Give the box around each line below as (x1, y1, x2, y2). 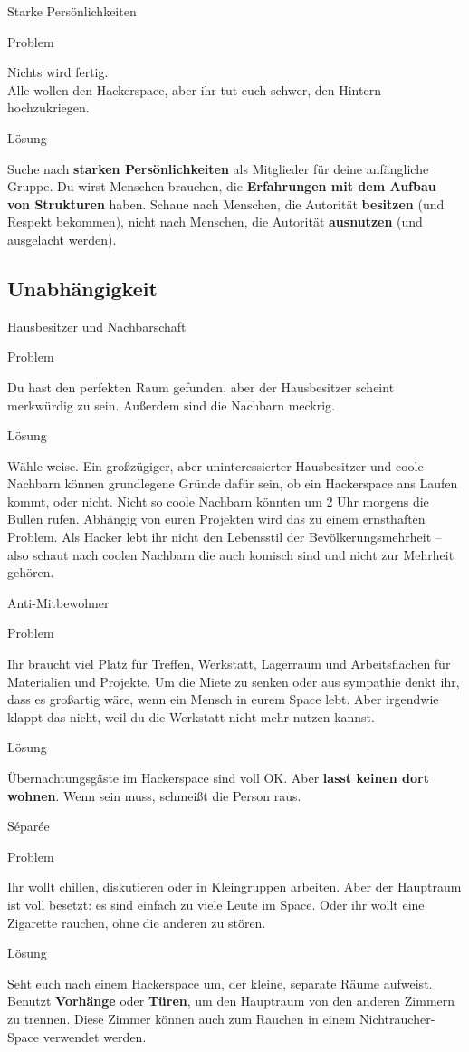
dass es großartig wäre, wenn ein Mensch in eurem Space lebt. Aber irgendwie (7, 690, 439, 709)
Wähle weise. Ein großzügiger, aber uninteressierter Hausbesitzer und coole (7, 456, 424, 475)
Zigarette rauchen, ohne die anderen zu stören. (7, 912, 266, 931)
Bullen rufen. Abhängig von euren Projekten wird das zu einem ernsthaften (7, 509, 426, 528)
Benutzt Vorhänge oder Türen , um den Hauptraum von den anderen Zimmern (7, 991, 455, 1010)
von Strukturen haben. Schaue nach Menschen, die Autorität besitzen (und (7, 194, 445, 213)
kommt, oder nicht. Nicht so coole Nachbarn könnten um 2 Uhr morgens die (7, 491, 429, 510)
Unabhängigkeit (7, 274, 158, 302)
